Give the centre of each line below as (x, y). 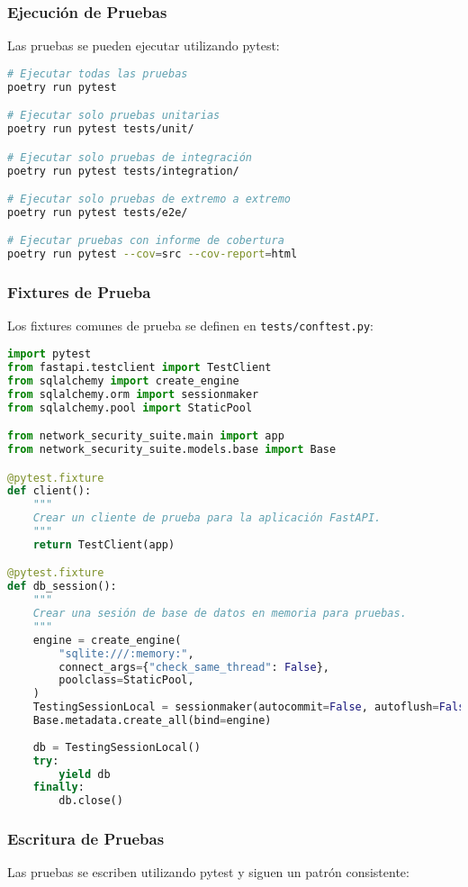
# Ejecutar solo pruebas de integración (130, 157)
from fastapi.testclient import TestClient (139, 367)
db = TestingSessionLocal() (117, 747)
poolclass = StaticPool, (126, 680)
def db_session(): (62, 587)
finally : (58, 787)
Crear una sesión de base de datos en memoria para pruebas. (220, 614)
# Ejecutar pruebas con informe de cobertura (146, 241)
